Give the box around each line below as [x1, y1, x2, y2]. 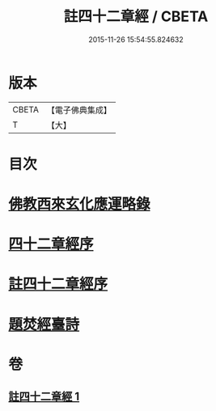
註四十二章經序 [8, 275, 108, 294]
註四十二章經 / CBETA [63, 7, 209, 26]
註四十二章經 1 [8, 390, 80, 404]
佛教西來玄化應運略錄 [8, 195, 151, 214]
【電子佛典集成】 [46, 104, 112, 116]
